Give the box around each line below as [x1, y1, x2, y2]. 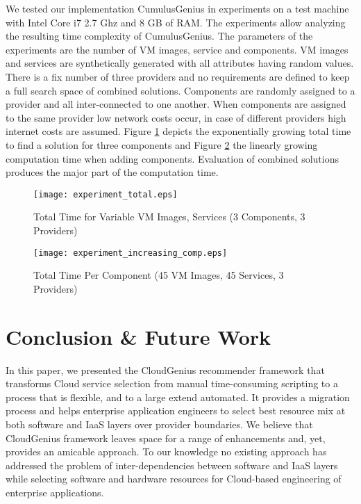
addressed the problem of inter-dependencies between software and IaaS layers [6, 457, 338, 472]
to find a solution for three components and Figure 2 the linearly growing [6, 137, 318, 152]
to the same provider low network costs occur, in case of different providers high [6, 110, 346, 124]
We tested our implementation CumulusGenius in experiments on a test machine [6, 1, 349, 15]
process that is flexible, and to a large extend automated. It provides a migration [6, 389, 350, 404]
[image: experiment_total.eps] [33, 189, 178, 200]
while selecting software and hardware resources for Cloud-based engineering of [6, 471, 342, 486]
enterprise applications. [6, 485, 104, 499]
